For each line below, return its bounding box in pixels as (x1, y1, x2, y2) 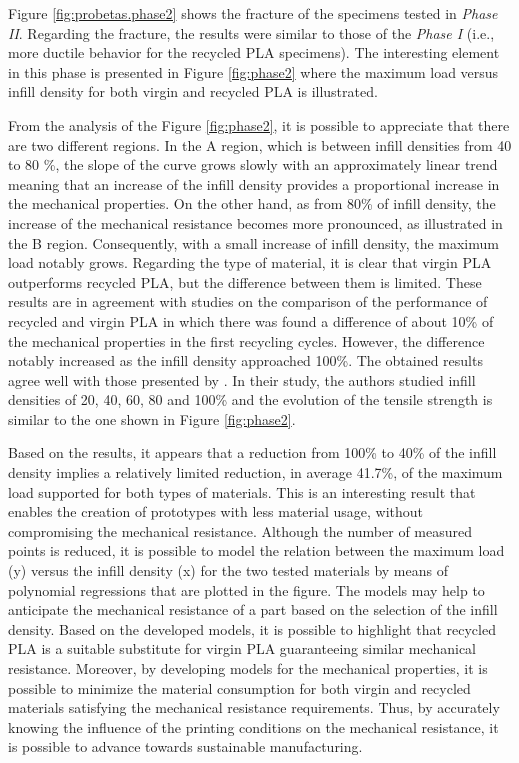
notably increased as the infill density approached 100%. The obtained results (8, 350, 483, 371)
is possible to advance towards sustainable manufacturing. (8, 736, 363, 757)
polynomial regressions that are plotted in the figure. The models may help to (8, 579, 485, 600)
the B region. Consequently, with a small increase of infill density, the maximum (8, 232, 499, 253)
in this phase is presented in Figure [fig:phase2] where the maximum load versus (8, 61, 499, 82)
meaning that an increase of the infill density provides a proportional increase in (8, 173, 500, 194)
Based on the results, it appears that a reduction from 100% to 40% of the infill (8, 442, 497, 463)
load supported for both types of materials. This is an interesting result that (8, 481, 476, 502)
